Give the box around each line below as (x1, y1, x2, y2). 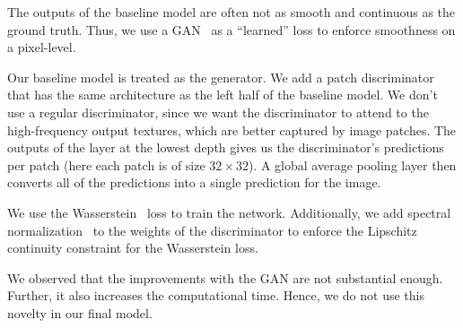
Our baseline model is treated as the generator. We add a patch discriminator (7, 67, 434, 86)
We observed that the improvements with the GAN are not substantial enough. (7, 268, 443, 287)
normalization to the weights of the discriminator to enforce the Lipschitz (7, 220, 417, 239)
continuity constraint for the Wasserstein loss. (7, 238, 258, 257)
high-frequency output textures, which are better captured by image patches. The (7, 120, 457, 139)
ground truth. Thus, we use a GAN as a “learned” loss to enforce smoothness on (7, 20, 456, 39)
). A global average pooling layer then (248, 155, 457, 174)
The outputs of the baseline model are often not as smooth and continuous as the (7, 3, 456, 21)
